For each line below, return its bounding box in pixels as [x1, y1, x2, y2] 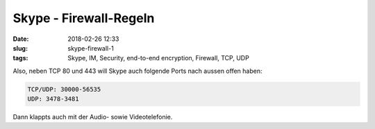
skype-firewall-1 [67, 44, 114, 52]
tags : [12, 54, 28, 62]
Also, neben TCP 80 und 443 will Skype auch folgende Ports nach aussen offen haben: [12, 67, 262, 75]
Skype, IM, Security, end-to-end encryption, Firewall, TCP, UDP [67, 54, 249, 62]
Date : [12, 35, 29, 43]
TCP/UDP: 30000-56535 [27, 85, 101, 93]
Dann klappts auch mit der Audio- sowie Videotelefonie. [12, 113, 173, 121]
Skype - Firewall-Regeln [12, 10, 155, 26]
